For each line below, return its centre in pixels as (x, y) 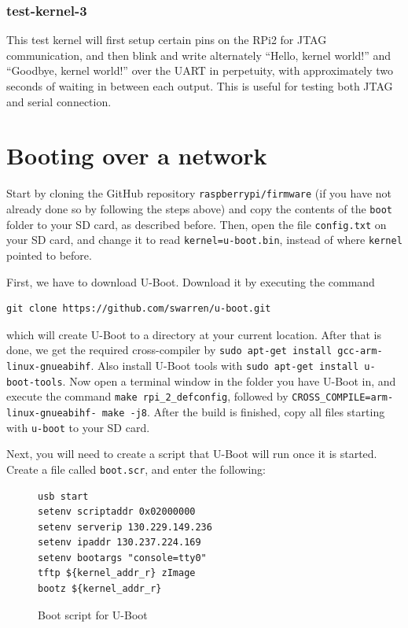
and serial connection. (59, 101)
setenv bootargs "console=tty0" (122, 558)
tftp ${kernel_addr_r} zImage (117, 573)
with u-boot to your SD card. (78, 427)
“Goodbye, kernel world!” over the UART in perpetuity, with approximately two (200, 70)
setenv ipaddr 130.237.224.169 (119, 543)
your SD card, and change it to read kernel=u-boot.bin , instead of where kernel (204, 240)
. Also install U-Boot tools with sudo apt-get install (225, 365)
